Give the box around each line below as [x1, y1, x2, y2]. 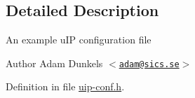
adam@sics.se [119, 59, 180, 69]
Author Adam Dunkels [6, 55, 103, 70]
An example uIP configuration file [6, 32, 152, 47]
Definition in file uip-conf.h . [6, 79, 125, 94]
